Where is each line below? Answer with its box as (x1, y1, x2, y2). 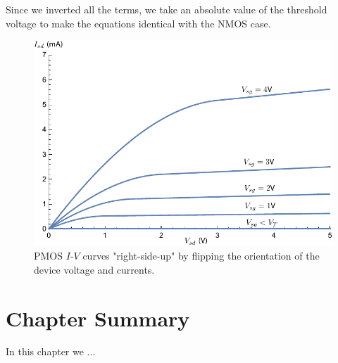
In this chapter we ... (6, 344, 96, 359)
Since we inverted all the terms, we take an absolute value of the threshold (6, 2, 327, 16)
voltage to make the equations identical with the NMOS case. (6, 15, 271, 30)
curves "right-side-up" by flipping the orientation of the (82, 248, 320, 263)
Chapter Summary (6, 303, 190, 332)
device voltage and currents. (34, 262, 155, 276)
